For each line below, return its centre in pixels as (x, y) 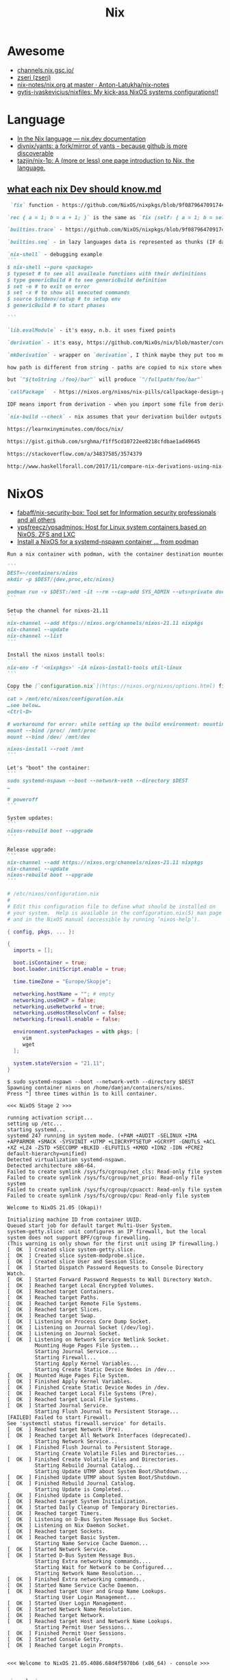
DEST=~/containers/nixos (42, 573)
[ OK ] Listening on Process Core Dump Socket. (79, 1322)
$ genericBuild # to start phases (56, 306)
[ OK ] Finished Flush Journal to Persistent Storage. (90, 1448)
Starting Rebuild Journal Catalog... (88, 1466)
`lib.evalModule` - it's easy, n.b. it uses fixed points (91, 330)
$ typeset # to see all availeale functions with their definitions (107, 273)
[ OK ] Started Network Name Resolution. (70, 1609)
